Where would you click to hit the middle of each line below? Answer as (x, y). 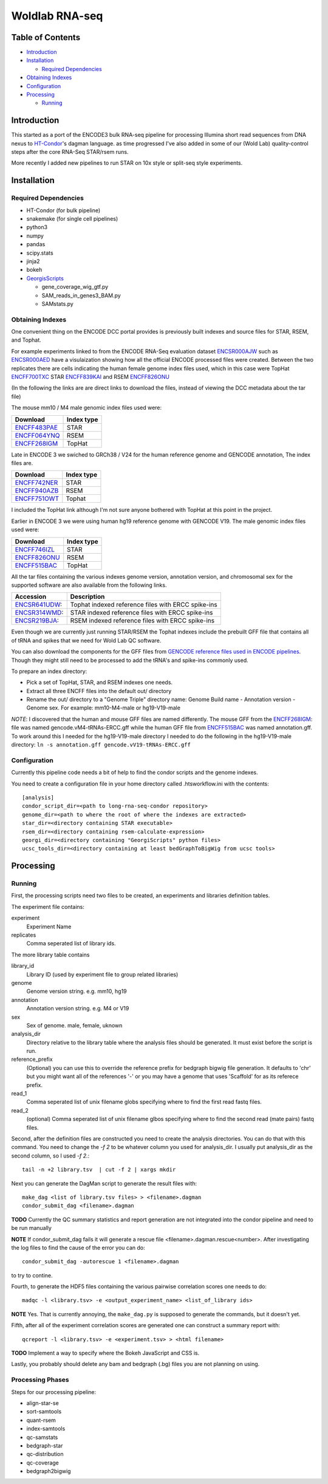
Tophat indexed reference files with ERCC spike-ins (144, 605)
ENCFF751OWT (37, 499)
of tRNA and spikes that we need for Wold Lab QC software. (86, 640)
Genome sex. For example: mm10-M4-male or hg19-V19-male (103, 708)
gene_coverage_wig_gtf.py (75, 287)
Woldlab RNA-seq (57, 16)
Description (87, 597)
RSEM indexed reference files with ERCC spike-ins (142, 621)
